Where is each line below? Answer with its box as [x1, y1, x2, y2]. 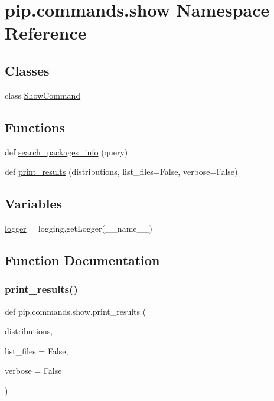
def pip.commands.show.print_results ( [5, 305, 146, 317]
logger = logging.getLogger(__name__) [5, 221, 152, 234]
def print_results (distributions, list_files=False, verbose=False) [5, 165, 238, 178]
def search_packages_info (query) [5, 145, 128, 158]
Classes [5, 61, 50, 79]
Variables [5, 194, 63, 213]
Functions [5, 118, 65, 136]
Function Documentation [5, 250, 160, 269]
